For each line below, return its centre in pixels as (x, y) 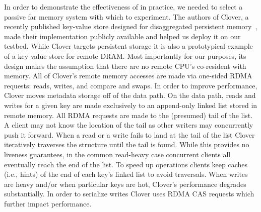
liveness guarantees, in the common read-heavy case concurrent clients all (117, 154)
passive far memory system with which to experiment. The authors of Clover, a (126, 16)
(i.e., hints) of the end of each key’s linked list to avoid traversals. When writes (126, 174)
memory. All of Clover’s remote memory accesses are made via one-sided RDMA (128, 76)
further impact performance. (48, 203)
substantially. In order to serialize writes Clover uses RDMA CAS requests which (129, 194)
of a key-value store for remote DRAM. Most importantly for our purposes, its (125, 56)
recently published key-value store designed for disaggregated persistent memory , (131, 26)
